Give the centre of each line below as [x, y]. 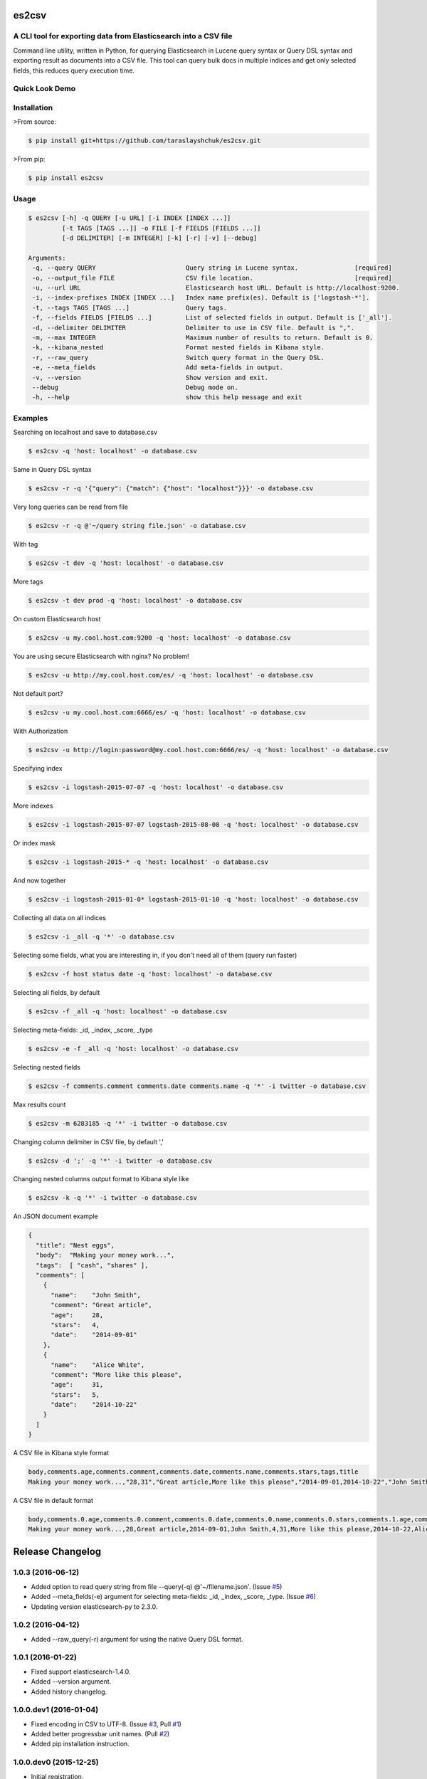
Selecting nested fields [47, 1067]
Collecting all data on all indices [60, 917]
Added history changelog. [69, 1691]
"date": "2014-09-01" [94, 1335]
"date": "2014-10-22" [94, 1405]
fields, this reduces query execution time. [74, 70]
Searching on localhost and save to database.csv [85, 432]
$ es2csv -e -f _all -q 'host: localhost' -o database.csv [133, 1049]
